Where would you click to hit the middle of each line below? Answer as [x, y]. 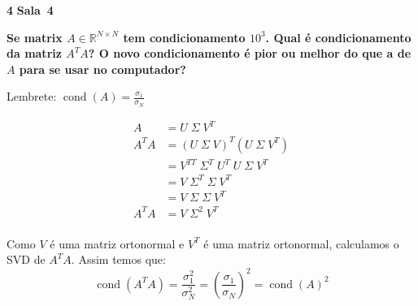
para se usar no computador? [102, 69]
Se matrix [35, 37]
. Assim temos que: [118, 259]
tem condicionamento [184, 37]
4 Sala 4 [30, 10]
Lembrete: [32, 96]
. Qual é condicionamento [338, 37]
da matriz [34, 53]
